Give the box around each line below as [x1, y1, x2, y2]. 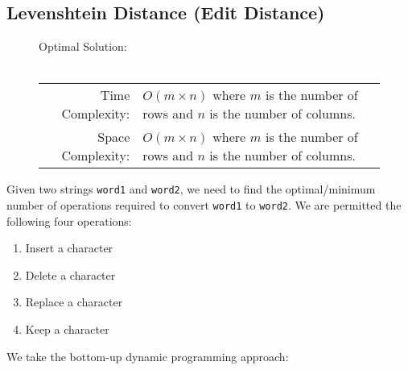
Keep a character [25, 321, 109, 338]
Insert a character [25, 239, 113, 256]
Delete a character [25, 266, 116, 283]
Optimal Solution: [39, 38, 127, 55]
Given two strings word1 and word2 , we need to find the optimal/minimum [6, 181, 376, 197]
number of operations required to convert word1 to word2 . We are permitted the [6, 197, 402, 214]
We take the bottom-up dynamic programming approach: [6, 347, 289, 364]
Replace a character [25, 293, 123, 310]
